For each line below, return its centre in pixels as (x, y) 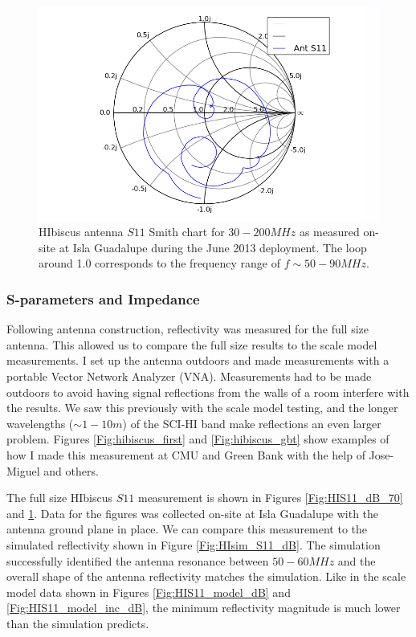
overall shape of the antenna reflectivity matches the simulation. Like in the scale (206, 576)
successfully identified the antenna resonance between (138, 560)
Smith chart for (187, 232)
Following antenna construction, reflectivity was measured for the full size (188, 329)
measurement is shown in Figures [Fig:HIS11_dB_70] (270, 498)
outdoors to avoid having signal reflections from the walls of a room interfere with (208, 392)
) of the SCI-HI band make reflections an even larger (252, 423)
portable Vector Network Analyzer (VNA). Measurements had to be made (189, 376)
